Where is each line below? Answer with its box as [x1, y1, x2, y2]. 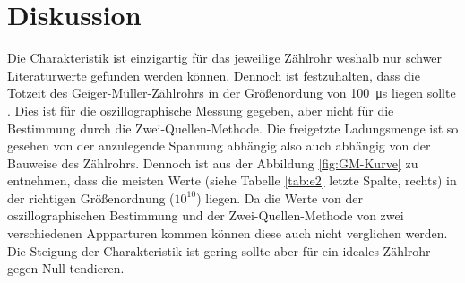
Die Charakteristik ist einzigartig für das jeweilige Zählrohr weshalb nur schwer [7, 48, 443, 67]
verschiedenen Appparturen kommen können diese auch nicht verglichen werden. [7, 224, 448, 243]
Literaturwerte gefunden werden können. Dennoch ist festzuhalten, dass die [7, 65, 420, 84]
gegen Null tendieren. [7, 259, 125, 278]
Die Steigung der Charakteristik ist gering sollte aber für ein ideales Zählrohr [7, 241, 431, 260]
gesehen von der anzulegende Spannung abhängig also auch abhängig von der [7, 136, 431, 155]
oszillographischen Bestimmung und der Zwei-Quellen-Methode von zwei [7, 206, 404, 225]
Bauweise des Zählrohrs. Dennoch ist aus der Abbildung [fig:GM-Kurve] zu [7, 153, 418, 172]
